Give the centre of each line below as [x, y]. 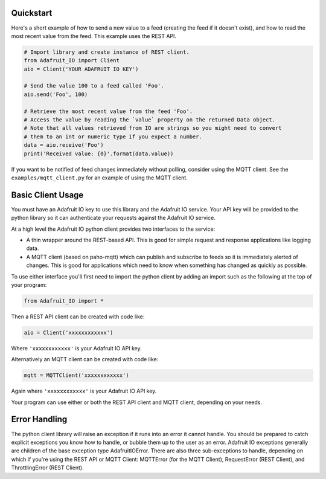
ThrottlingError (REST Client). [47, 468]
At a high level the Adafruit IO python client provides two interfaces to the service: [113, 229]
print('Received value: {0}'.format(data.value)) [99, 153]
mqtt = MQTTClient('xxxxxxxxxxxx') [76, 375]
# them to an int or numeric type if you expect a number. [113, 137]
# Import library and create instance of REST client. [107, 52]
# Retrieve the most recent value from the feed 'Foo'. [108, 111]
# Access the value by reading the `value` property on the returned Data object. [150, 120]
